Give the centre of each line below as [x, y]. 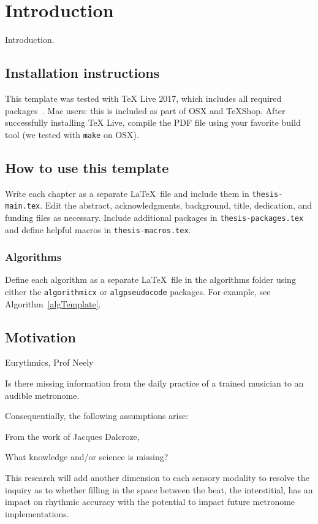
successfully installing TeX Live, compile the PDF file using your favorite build [153, 122]
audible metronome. [42, 395]
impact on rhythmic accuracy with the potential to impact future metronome [150, 502]
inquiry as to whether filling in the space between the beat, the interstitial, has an [159, 489]
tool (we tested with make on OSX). [72, 134]
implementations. [37, 513]
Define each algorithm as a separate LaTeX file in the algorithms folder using [150, 279]
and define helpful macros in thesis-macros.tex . [98, 229]
